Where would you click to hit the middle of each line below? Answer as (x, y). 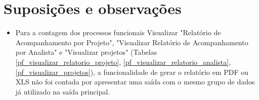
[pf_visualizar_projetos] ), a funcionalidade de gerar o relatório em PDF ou (132, 72)
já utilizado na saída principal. (63, 91)
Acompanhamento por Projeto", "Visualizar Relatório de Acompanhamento (132, 42)
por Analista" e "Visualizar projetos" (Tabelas (86, 52)
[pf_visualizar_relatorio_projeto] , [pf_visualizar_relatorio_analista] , (123, 62)
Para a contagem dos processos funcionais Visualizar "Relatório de (118, 32)
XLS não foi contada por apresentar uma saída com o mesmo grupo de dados (135, 82)
